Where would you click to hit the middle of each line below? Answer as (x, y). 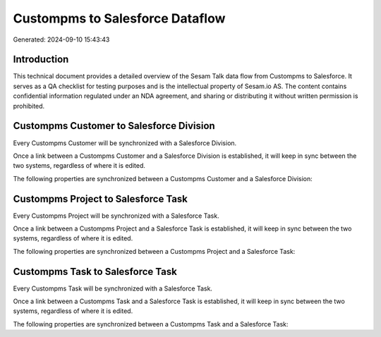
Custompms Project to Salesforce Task (101, 198)
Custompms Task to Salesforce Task (95, 271)
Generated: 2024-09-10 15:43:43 (61, 39)
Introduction (41, 60)
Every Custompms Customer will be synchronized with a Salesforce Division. (125, 143)
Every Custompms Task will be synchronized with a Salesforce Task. (113, 288)
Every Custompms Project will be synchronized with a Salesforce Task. (116, 216)
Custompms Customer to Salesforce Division (114, 126)
